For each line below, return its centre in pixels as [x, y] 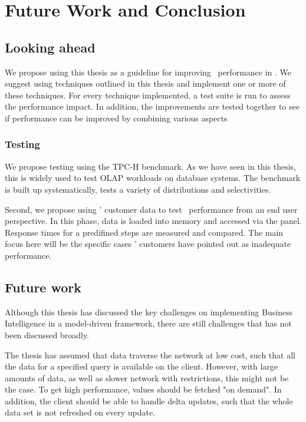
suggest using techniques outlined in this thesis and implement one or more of [145, 83]
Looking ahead [50, 47]
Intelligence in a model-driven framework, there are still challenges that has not [148, 323]
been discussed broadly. [47, 334]
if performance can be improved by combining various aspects [116, 118]
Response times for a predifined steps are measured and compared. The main [144, 232]
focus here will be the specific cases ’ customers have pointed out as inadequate [148, 244]
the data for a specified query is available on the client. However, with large [142, 366]
